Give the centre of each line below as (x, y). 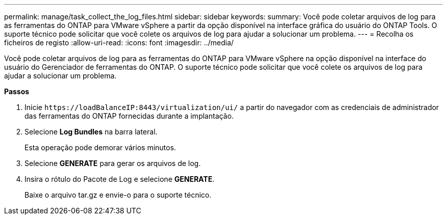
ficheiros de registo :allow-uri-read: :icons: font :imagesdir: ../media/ (119, 43)
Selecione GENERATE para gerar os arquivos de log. (113, 163)
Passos (17, 91)
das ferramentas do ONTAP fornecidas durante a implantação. (129, 116)
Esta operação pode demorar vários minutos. (100, 147)
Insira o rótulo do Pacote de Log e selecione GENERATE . (120, 179)
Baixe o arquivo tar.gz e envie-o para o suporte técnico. (118, 195)
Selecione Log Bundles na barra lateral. (91, 132)
